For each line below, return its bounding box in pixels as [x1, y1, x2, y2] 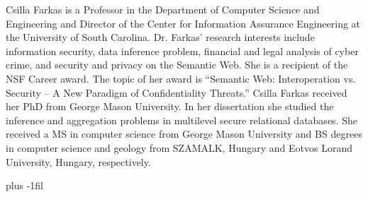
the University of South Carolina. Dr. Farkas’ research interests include [6, 30, 315, 44]
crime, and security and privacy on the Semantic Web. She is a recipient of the [6, 57, 348, 72]
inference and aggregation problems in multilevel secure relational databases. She [6, 112, 357, 127]
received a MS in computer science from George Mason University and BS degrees [6, 126, 362, 141]
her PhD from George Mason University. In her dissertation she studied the [6, 99, 334, 114]
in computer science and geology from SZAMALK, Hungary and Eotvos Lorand [6, 140, 352, 155]
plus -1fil [6, 178, 43, 193]
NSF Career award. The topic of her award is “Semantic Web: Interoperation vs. [6, 71, 356, 85]
